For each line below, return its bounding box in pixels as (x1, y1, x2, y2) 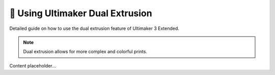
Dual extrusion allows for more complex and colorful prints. (23, 49, 148, 55)
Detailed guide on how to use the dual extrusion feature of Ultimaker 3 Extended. (9, 25, 179, 31)
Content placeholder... (9, 62, 56, 68)
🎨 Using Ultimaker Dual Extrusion (9, 8, 152, 19)
